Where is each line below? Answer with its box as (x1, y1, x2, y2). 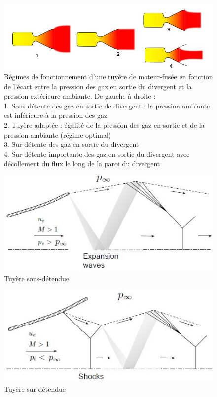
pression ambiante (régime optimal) (4, 129, 111, 140)
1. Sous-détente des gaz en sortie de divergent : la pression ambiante (4, 100, 210, 110)
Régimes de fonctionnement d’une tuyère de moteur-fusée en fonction (4, 71, 213, 81)
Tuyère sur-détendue (4, 383, 66, 394)
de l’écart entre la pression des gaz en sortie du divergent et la (4, 81, 192, 91)
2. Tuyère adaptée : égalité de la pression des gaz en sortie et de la (4, 119, 205, 130)
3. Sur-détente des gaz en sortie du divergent (4, 139, 139, 149)
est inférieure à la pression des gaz (4, 110, 108, 120)
